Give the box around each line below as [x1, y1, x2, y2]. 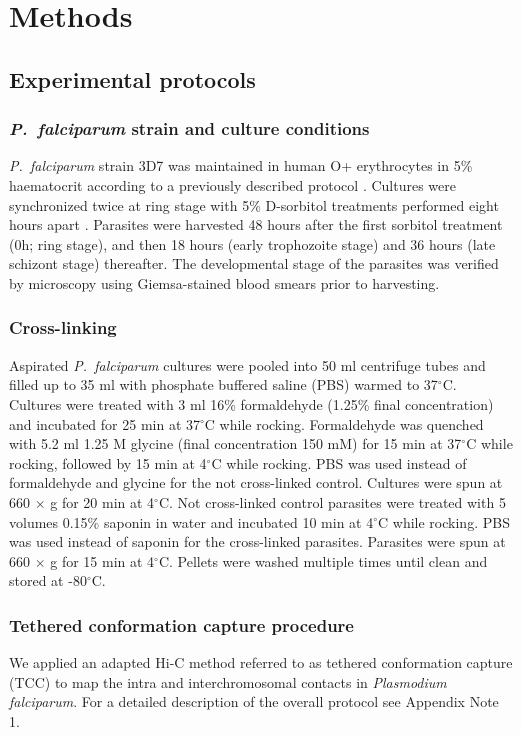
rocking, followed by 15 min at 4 [9, 452, 207, 473]
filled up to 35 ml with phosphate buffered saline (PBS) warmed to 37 [9, 374, 438, 395]
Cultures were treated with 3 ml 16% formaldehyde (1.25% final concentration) [9, 393, 494, 414]
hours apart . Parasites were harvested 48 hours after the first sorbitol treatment [9, 214, 503, 235]
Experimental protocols [9, 63, 256, 94]
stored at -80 [9, 570, 87, 591]
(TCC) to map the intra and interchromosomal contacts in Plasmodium [9, 671, 447, 692]
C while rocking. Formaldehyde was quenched [204, 413, 484, 434]
